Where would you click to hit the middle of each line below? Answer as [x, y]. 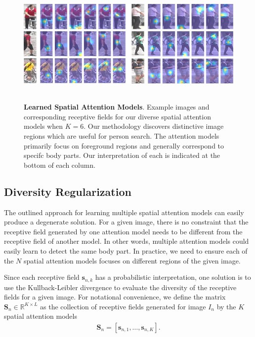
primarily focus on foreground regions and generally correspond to [124, 145]
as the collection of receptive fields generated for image [123, 306]
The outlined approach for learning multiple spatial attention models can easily [124, 212]
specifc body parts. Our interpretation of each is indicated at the [122, 155]
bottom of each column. [60, 165]
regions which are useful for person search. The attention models [122, 136]
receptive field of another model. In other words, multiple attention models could [127, 241]
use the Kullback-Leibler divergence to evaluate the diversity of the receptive [120, 287]
